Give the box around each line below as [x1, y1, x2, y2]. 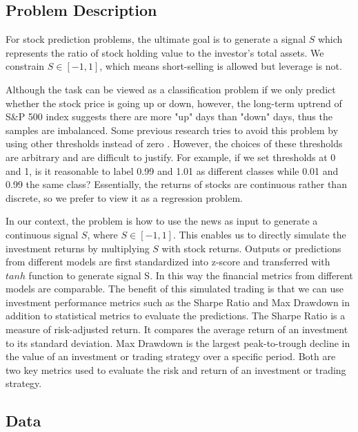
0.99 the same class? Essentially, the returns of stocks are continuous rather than [6, 177, 347, 191]
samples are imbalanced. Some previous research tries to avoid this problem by [6, 122, 339, 137]
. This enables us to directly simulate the [172, 227, 346, 241]
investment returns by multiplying [6, 241, 150, 255]
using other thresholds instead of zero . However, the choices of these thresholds [6, 136, 343, 151]
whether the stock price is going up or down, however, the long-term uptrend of [6, 95, 342, 110]
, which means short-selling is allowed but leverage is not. [99, 59, 342, 73]
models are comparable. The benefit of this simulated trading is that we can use [6, 281, 344, 296]
